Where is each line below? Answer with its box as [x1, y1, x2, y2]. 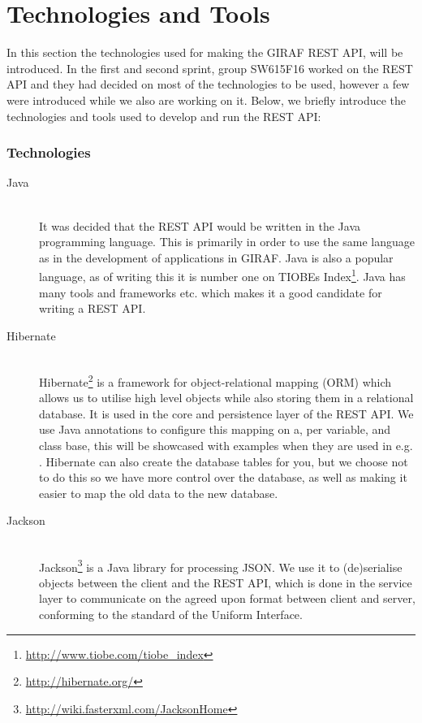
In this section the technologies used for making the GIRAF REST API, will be [6, 44, 403, 61]
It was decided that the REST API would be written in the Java [39, 217, 360, 234]
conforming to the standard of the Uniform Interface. [39, 605, 303, 622]
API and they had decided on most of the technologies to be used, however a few [6, 76, 410, 93]
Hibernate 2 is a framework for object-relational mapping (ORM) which [39, 370, 392, 390]
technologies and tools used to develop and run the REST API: [6, 107, 321, 124]
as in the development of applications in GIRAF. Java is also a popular [39, 249, 394, 266]
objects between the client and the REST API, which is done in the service [39, 574, 412, 591]
